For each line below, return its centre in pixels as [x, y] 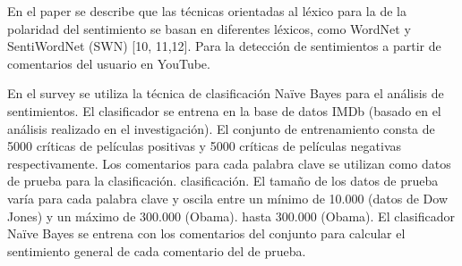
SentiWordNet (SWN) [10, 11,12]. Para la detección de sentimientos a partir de [224, 46]
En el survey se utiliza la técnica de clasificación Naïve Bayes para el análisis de [226, 93]
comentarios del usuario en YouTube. [109, 63]
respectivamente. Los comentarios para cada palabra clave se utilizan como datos [229, 163]
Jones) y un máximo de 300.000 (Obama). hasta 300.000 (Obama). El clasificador [231, 216]
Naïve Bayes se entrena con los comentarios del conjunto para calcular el [206, 233]
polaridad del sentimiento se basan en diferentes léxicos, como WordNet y [209, 28]
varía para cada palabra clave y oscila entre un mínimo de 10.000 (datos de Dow [228, 198]
